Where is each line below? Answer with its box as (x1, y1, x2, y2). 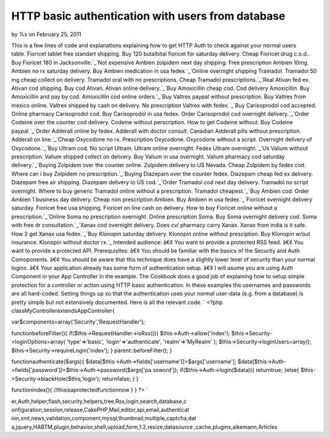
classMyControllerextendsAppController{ (11, 307, 115, 314)
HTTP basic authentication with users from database (11, 9, 285, 23)
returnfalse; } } (101, 375, 139, 382)
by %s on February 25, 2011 (11, 31, 82, 38)
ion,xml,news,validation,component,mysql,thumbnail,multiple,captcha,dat (11, 415, 197, 422)
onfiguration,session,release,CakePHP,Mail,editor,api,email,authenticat (11, 406, 189, 413)
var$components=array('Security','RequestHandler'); (11, 318, 145, 325)
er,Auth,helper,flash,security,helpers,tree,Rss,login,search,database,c (11, 398, 187, 405)
